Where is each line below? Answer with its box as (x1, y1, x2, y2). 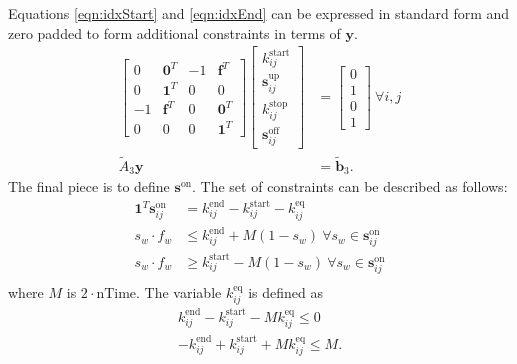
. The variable (136, 281, 222, 302)
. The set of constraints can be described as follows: (192, 175, 508, 196)
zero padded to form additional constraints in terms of (8, 22, 341, 43)
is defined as (248, 281, 324, 302)
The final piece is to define (8, 175, 170, 196)
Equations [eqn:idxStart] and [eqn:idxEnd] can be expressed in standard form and (8, 3, 510, 23)
